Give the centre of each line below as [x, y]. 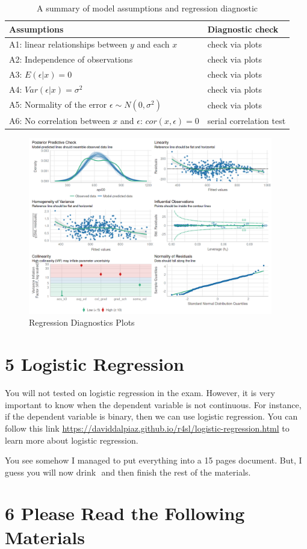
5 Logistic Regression [95, 364]
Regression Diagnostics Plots [82, 322]
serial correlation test [247, 121]
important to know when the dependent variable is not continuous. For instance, [153, 404]
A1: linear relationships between [68, 44]
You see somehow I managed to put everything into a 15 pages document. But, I [153, 460]
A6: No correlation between [60, 121]
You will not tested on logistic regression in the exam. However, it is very [140, 393]
